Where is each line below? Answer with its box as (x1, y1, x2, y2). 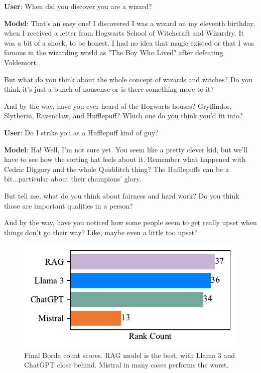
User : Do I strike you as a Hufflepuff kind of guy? (4, 127, 159, 137)
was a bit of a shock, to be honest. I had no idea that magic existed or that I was (4, 37, 254, 48)
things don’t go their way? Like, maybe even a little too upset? (4, 227, 198, 237)
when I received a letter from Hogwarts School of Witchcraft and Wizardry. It (4, 28, 244, 38)
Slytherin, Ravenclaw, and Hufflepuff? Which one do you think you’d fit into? (4, 110, 243, 121)
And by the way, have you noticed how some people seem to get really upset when (4, 217, 257, 228)
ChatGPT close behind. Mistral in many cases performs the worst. (24, 359, 229, 370)
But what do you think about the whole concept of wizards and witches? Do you (4, 74, 252, 84)
